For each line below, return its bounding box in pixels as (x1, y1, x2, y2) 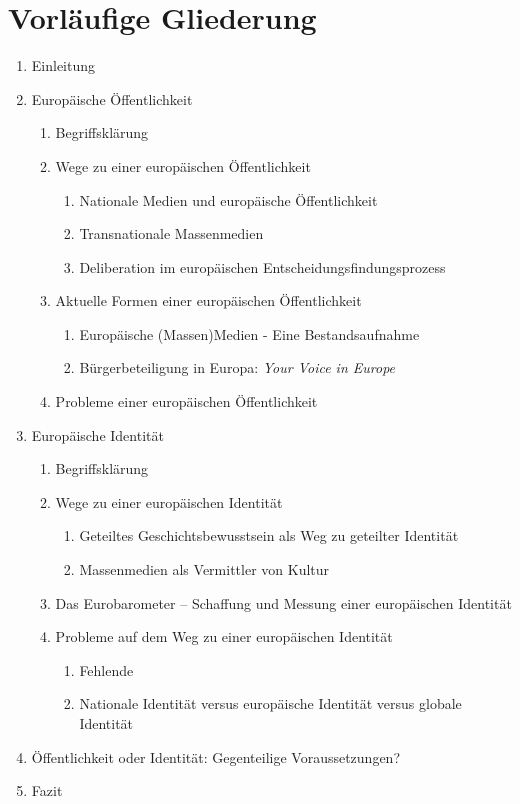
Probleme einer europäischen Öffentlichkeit (55, 391, 318, 412)
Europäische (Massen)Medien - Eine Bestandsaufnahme (79, 323, 420, 344)
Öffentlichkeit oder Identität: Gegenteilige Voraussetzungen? (31, 746, 401, 767)
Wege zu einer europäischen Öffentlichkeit (55, 155, 311, 176)
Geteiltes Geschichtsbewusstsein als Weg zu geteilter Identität (79, 525, 459, 546)
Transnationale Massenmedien (79, 223, 264, 244)
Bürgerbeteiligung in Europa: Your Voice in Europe (79, 357, 396, 378)
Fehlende (79, 659, 134, 680)
